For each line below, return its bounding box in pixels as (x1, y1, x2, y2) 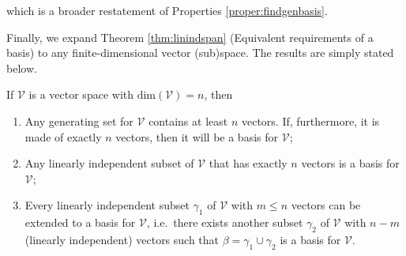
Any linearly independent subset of (24, 155, 194, 171)
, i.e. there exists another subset (146, 214, 303, 231)
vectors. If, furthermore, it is (241, 112, 380, 129)
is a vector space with (28, 86, 133, 103)
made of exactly (24, 128, 102, 145)
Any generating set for (24, 112, 133, 129)
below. (6, 59, 37, 76)
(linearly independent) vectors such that (24, 231, 220, 247)
